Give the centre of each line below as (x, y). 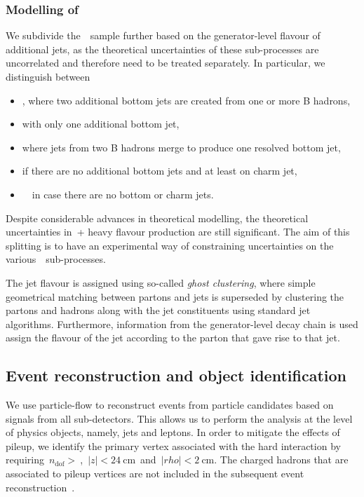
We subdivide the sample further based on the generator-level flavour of (163, 35)
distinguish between (48, 76)
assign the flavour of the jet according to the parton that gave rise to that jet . (173, 338)
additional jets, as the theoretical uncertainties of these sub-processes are (162, 49)
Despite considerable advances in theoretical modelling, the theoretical (157, 218)
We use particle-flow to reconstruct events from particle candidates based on (170, 405)
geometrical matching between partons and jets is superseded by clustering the (175, 296)
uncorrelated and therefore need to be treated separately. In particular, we (166, 63)
